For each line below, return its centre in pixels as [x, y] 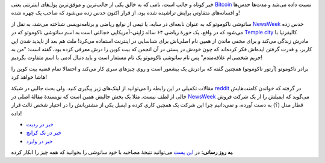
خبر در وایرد [39, 141]
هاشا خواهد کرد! [29, 77]
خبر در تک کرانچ [44, 133]
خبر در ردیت [40, 125]
